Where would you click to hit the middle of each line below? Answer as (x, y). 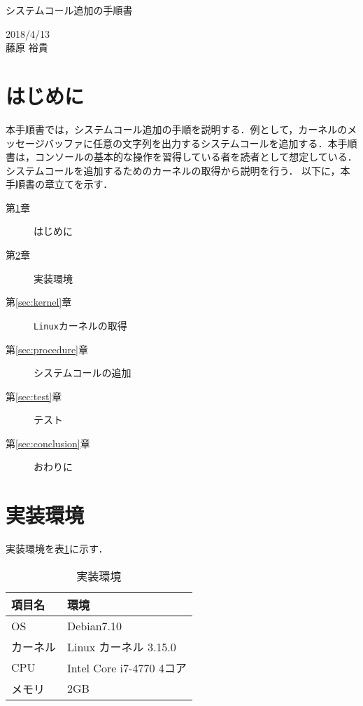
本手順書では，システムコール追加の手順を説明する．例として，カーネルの (177, 129)
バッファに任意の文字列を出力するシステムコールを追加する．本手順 (200, 143)
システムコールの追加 (83, 373)
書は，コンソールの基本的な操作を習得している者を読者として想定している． (181, 157)
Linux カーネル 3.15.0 (122, 646)
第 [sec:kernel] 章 (39, 302)
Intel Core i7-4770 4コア (127, 667)
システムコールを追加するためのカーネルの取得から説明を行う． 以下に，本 (178, 170)
